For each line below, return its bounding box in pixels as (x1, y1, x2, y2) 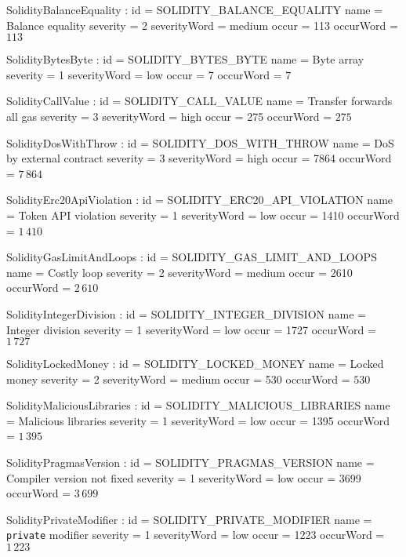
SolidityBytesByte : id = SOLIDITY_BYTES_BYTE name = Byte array (6, 51, 364, 67)
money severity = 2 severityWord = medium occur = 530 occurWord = (6, 370, 350, 387)
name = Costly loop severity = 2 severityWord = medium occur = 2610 (6, 264, 353, 280)
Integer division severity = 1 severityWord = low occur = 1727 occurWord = (6, 321, 376, 337)
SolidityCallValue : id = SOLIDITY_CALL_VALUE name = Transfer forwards (6, 93, 393, 109)
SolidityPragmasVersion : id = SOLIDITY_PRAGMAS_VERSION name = (6, 454, 375, 471)
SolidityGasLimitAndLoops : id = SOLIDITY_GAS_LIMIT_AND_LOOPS (6, 249, 377, 265)
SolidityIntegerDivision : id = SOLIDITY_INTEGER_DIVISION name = (6, 305, 366, 322)
